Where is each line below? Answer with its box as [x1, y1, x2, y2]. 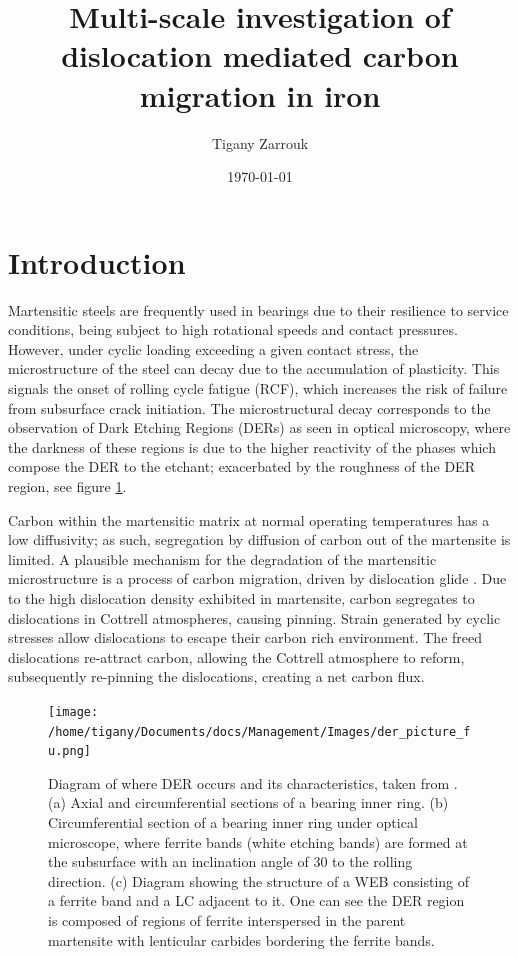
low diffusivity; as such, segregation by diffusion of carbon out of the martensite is [8, 529, 511, 550]
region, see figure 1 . [8, 475, 127, 496]
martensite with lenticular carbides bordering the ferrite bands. [48, 929, 435, 950]
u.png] [48, 744, 91, 759]
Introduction [8, 241, 186, 282]
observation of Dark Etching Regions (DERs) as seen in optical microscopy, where [8, 417, 511, 438]
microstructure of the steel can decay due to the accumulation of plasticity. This [8, 358, 500, 379]
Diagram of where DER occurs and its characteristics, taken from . [48, 772, 458, 793]
